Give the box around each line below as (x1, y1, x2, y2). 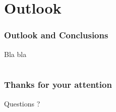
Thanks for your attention (4, 78, 112, 91)
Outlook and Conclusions (4, 29, 108, 41)
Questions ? (4, 98, 40, 108)
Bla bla (4, 48, 27, 59)
